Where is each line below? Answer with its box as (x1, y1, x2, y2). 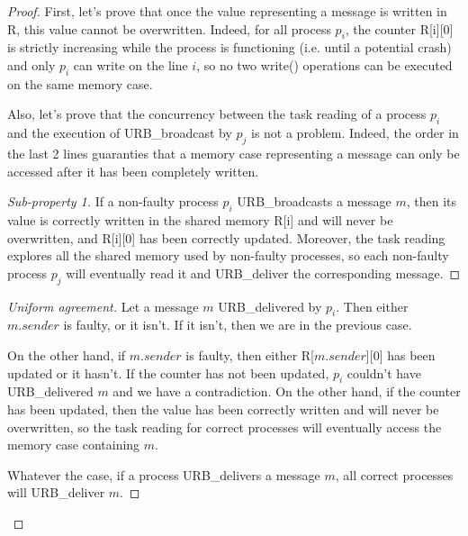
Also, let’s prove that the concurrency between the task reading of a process (7, 104, 427, 123)
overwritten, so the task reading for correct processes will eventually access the (7, 417, 442, 436)
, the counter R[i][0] (345, 19, 454, 38)
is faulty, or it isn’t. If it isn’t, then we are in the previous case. (63, 315, 412, 334)
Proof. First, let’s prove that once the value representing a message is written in (7, 2, 447, 20)
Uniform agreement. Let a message (7, 296, 199, 315)
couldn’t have (346, 363, 421, 382)
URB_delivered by (218, 296, 322, 315)
